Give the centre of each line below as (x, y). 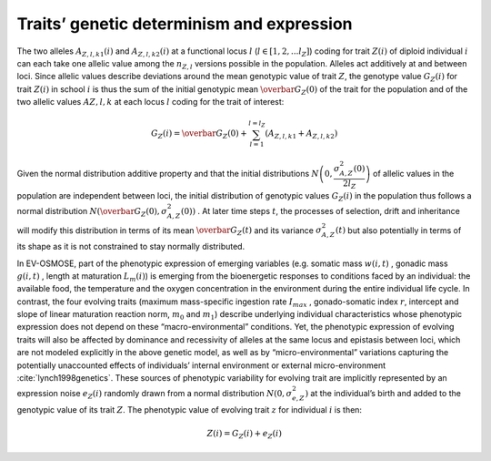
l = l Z (257, 124)
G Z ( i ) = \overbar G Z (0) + (199, 135)
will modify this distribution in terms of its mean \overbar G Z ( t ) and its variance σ (170, 231)
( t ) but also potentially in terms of (398, 230)
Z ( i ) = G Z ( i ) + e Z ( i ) (244, 435)
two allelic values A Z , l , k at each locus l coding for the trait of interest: (150, 102)
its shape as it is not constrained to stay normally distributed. (131, 247)
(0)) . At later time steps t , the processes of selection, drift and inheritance (321, 210)
